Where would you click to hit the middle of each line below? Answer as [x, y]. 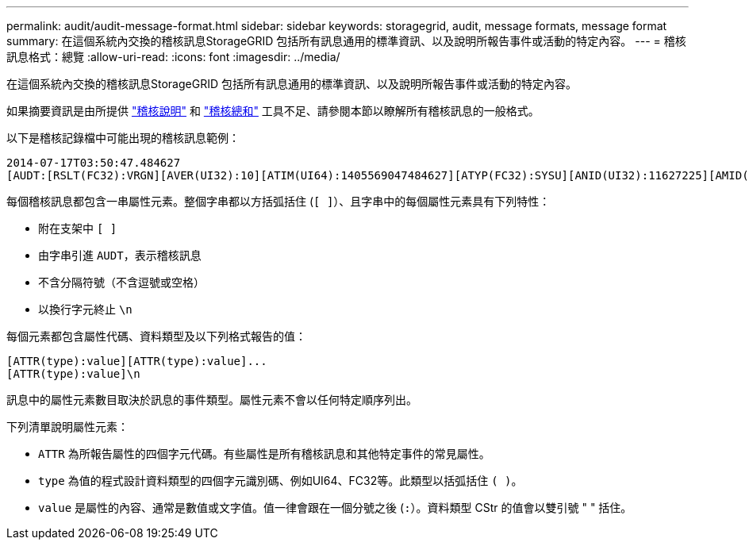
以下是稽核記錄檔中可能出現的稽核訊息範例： [123, 138]
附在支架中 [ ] [78, 228]
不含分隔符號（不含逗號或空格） [121, 282]
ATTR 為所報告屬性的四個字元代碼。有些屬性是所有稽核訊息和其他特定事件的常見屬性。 [264, 454]
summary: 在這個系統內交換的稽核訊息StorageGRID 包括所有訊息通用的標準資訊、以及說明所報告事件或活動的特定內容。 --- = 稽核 [346, 41]
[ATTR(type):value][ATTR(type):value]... [137, 361]
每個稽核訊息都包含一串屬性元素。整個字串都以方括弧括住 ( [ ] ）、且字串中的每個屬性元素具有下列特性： [278, 201]
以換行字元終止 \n [85, 309]
